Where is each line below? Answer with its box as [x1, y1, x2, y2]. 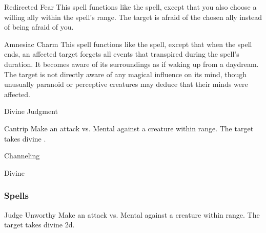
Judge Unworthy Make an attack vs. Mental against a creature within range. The [4, 209, 260, 220]
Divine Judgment [4, 106, 58, 116]
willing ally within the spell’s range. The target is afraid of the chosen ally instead [4, 11, 262, 22]
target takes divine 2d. [4, 219, 75, 230]
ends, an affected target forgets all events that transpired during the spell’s [4, 49, 239, 59]
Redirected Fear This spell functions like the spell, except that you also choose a [4, 2, 257, 12]
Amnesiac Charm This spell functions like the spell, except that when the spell [4, 38, 252, 49]
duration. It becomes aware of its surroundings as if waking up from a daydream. [4, 58, 259, 69]
